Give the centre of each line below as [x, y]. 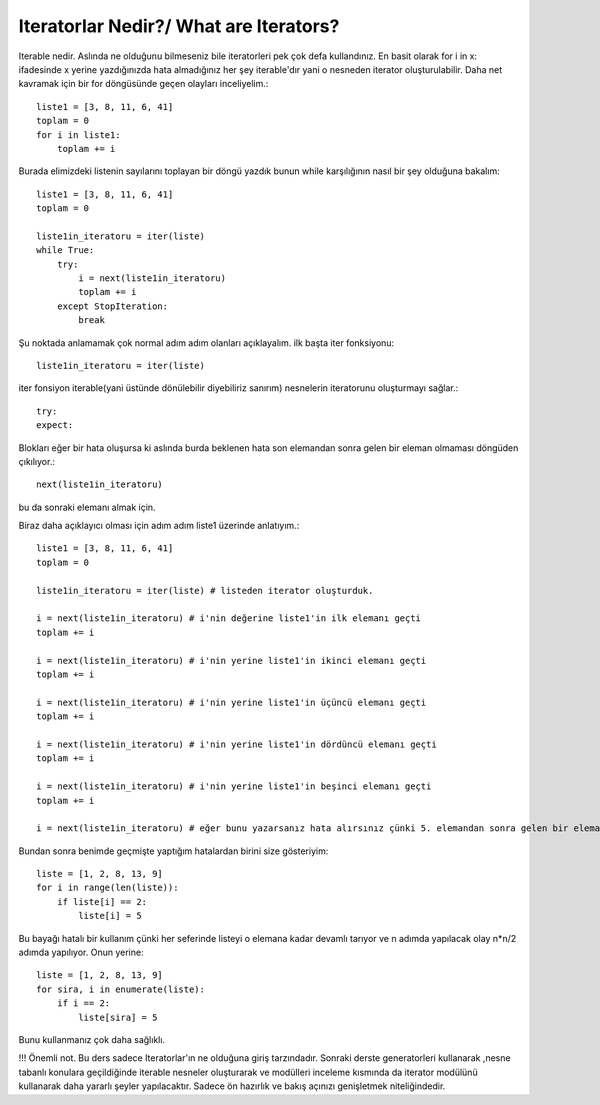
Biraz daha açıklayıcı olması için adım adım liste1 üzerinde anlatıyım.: [159, 526]
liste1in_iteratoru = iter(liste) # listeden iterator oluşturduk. [205, 590]
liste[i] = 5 [110, 916]
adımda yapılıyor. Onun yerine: [81, 952]
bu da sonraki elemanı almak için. [87, 507]
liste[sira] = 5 [118, 1017]
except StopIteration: [112, 306]
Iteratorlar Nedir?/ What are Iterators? [179, 26]
